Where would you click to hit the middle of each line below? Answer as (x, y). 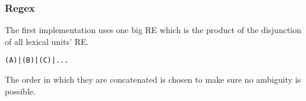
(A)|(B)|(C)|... (37, 61)
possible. (20, 91)
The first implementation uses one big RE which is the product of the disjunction (153, 30)
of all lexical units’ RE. (47, 41)
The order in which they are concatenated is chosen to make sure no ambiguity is (153, 79)
